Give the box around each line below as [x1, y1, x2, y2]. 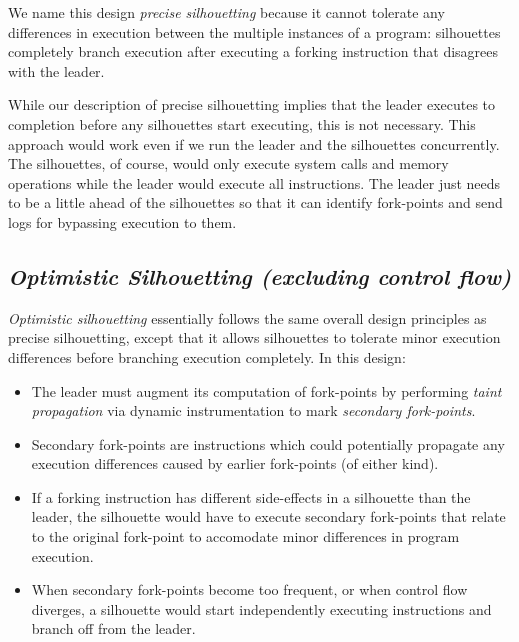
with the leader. [8, 60, 105, 81]
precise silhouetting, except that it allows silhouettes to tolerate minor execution [8, 327, 501, 348]
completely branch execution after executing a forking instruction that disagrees [8, 41, 499, 62]
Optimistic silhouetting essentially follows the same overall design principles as [8, 307, 487, 328]
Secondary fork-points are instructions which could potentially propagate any [31, 433, 505, 454]
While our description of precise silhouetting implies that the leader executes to [8, 94, 496, 115]
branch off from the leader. [31, 618, 196, 639]
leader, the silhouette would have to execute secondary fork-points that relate [31, 506, 506, 527]
